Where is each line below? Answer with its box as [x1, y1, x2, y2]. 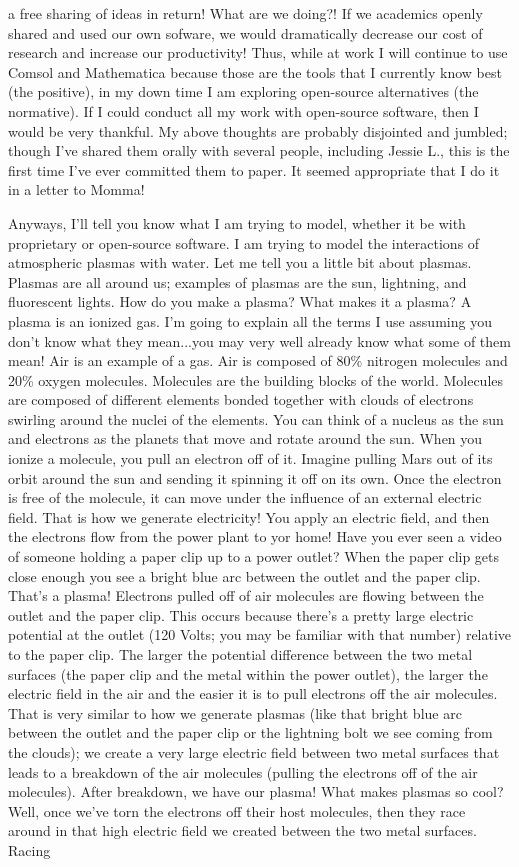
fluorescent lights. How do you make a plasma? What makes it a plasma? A [8, 291, 472, 312]
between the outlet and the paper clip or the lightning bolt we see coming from [8, 722, 493, 743]
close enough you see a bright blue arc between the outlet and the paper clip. [8, 565, 481, 586]
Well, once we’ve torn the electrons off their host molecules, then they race [8, 800, 466, 821]
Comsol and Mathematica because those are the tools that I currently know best [8, 61, 502, 82]
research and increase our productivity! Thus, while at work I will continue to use [8, 42, 508, 63]
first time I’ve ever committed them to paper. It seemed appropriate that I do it [8, 159, 500, 180]
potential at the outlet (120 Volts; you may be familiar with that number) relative [8, 624, 512, 645]
